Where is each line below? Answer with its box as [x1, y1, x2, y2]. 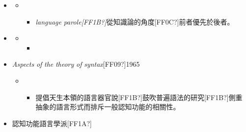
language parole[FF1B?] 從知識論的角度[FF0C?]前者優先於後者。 [35, 16, 234, 26]
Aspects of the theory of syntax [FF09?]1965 [12, 59, 140, 69]
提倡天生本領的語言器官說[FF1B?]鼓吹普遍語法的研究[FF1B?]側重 [35, 92, 243, 102]
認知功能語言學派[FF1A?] [12, 118, 92, 128]
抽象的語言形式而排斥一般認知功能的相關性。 [35, 102, 180, 112]
